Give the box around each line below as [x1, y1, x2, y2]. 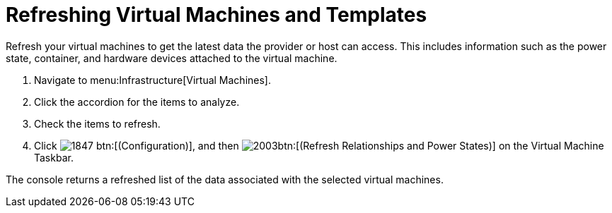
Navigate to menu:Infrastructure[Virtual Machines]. [34, 73, 271, 86]
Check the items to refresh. [34, 117, 161, 130]
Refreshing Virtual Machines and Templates [6, 3, 427, 27]
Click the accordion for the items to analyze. [34, 95, 240, 108]
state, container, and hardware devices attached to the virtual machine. [6, 51, 337, 64]
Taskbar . [34, 151, 74, 164]
